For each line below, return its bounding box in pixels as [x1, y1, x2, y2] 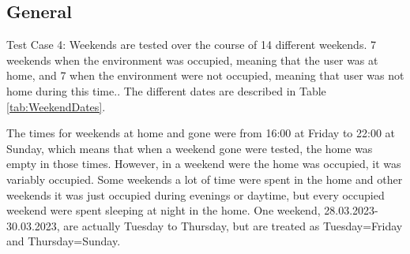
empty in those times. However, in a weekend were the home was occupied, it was [6, 155, 401, 172]
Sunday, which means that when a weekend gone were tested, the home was [6, 140, 373, 156]
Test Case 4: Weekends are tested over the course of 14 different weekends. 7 [6, 36, 376, 53]
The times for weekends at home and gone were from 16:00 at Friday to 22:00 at [6, 125, 396, 141]
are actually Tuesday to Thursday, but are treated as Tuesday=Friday [63, 217, 403, 233]
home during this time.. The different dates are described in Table [6, 82, 326, 99]
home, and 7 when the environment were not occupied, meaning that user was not [6, 67, 404, 84]
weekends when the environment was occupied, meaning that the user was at [6, 51, 378, 68]
